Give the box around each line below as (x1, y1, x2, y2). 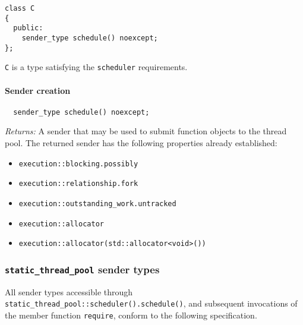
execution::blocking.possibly (18, 159, 138, 168)
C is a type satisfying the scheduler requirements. (5, 61, 188, 73)
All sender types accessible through (5, 285, 133, 298)
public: (13, 24, 43, 33)
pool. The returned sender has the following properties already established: (5, 136, 277, 149)
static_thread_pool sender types (5, 261, 160, 276)
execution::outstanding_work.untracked (18, 199, 176, 208)
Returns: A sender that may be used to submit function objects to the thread (5, 125, 287, 137)
